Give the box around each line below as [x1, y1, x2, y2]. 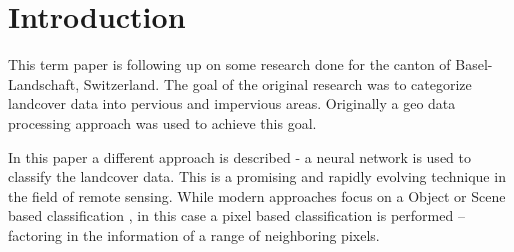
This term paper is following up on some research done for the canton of [8, 54, 451, 75]
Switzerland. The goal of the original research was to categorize [83, 73, 472, 94]
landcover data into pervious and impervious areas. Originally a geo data [8, 93, 456, 114]
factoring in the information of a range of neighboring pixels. [8, 224, 380, 245]
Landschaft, [8, 73, 80, 94]
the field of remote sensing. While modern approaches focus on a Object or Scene [8, 185, 506, 206]
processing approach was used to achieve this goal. [8, 112, 317, 133]
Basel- [455, 54, 493, 75]
